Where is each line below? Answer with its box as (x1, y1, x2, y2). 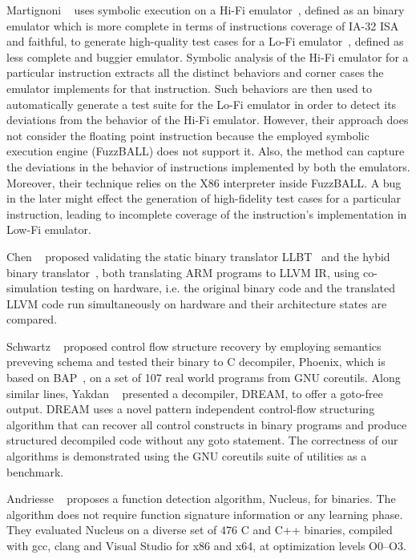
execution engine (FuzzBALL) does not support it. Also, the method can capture (6, 143, 405, 159)
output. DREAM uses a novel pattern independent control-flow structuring (6, 400, 375, 417)
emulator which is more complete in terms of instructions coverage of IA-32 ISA (6, 17, 399, 34)
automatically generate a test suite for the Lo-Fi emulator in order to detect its (6, 95, 397, 112)
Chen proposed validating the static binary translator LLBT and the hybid (6, 247, 390, 264)
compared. (6, 311, 58, 328)
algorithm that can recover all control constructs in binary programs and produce (6, 416, 407, 432)
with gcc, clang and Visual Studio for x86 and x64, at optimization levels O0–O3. (6, 537, 406, 553)
